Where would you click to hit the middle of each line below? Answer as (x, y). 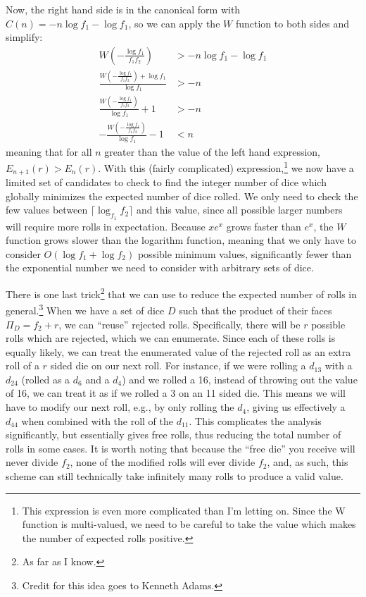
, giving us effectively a (296, 407)
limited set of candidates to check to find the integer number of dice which (166, 182)
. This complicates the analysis (255, 420)
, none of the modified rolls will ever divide (163, 462)
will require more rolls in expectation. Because (106, 226)
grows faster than (264, 226)
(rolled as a (46, 379)
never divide (32, 462)
